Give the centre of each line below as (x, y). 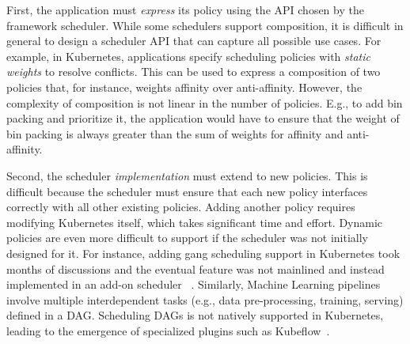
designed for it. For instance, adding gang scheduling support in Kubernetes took (203, 253)
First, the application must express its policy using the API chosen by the (185, 9)
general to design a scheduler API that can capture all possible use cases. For (194, 41)
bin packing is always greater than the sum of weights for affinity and (175, 133)
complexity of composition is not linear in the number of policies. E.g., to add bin (205, 102)
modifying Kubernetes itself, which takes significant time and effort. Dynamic (195, 222)
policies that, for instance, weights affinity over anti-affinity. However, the (184, 87)
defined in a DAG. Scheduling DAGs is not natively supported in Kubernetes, (195, 315)
